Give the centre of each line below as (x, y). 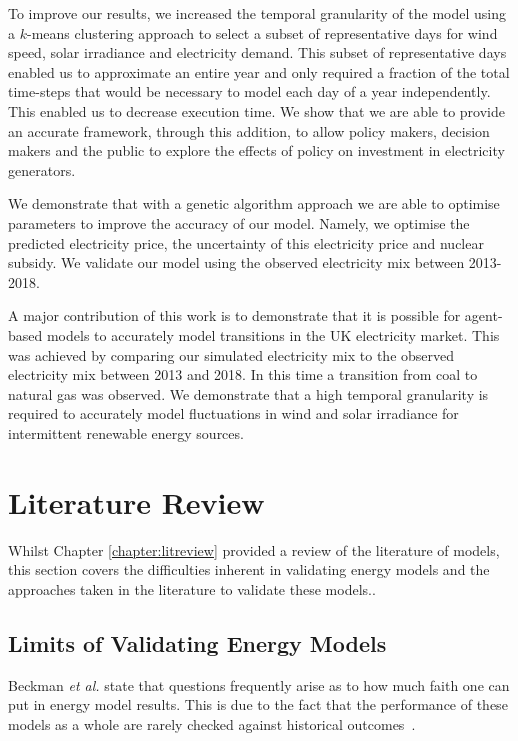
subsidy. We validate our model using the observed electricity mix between (236, 262)
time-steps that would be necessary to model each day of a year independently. (249, 91)
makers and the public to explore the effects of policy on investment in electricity (256, 150)
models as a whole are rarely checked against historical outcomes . (212, 723)
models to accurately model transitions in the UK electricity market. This (273, 334)
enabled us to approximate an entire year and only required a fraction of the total (259, 71)
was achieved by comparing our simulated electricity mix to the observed (231, 354)
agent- (483, 315)
